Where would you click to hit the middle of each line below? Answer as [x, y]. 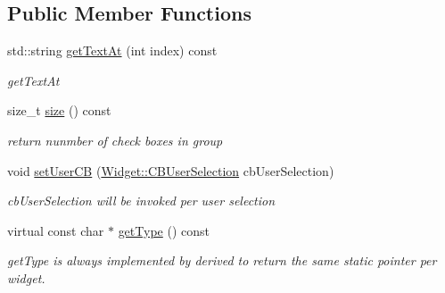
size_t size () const [59, 110]
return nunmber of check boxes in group [115, 140]
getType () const [164, 230]
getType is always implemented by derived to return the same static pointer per [222, 260]
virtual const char [56, 230]
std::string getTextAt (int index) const [112, 50]
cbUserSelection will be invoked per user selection [141, 201]
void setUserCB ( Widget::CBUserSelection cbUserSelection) [171, 170]
